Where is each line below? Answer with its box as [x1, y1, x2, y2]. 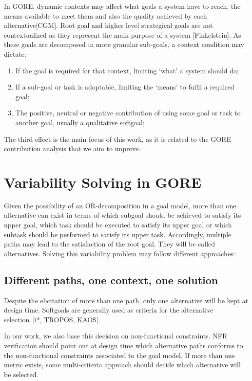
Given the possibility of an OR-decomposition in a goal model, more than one [4, 200, 236, 210]
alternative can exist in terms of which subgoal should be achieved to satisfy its [4, 210, 241, 220]
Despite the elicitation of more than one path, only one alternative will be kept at [4, 295, 249, 305]
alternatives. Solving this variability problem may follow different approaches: [4, 248, 235, 258]
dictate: [4, 48, 26, 59]
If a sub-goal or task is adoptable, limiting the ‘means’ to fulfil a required [15, 82, 234, 92]
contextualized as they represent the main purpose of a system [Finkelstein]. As [4, 29, 241, 40]
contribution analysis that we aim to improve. [4, 143, 141, 154]
